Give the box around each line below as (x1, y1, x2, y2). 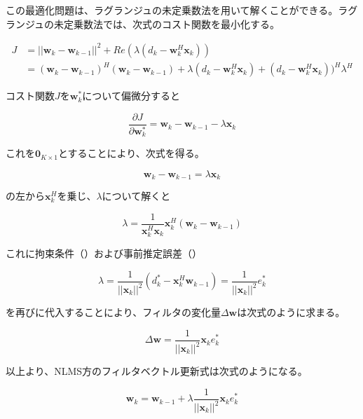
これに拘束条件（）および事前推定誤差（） (6, 246, 202, 261)
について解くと (102, 188, 171, 203)
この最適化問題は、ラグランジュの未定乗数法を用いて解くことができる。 (6, 3, 338, 17)
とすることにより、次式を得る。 (58, 146, 205, 160)
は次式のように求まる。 (237, 305, 345, 320)
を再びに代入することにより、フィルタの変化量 (6, 305, 221, 320)
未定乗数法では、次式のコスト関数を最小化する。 (54, 16, 280, 31)
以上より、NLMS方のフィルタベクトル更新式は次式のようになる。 (6, 364, 308, 378)
